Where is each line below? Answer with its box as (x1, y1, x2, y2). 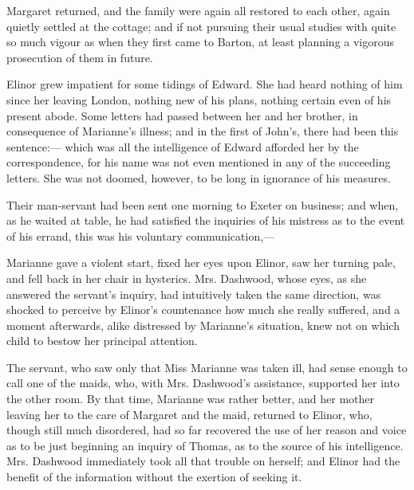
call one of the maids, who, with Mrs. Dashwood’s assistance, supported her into (6, 374, 400, 391)
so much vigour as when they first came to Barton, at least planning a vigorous (6, 33, 395, 50)
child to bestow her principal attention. (6, 332, 198, 349)
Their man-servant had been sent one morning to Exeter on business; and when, (6, 196, 399, 213)
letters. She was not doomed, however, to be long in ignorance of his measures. (6, 169, 391, 186)
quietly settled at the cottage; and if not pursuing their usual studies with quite (6, 18, 396, 34)
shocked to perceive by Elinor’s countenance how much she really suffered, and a (6, 301, 400, 318)
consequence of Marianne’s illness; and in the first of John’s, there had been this (6, 123, 399, 139)
